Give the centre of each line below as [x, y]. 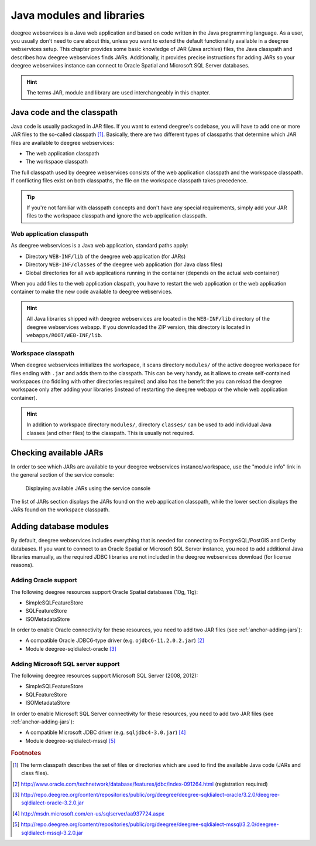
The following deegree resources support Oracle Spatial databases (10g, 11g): [104, 592]
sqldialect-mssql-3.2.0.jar [52, 833]
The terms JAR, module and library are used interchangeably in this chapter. [118, 92]
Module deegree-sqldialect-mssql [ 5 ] [71, 740]
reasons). [22, 565]
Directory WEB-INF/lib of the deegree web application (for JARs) [106, 256]
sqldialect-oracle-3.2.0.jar [53, 803]
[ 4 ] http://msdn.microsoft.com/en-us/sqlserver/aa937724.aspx [89, 813]
